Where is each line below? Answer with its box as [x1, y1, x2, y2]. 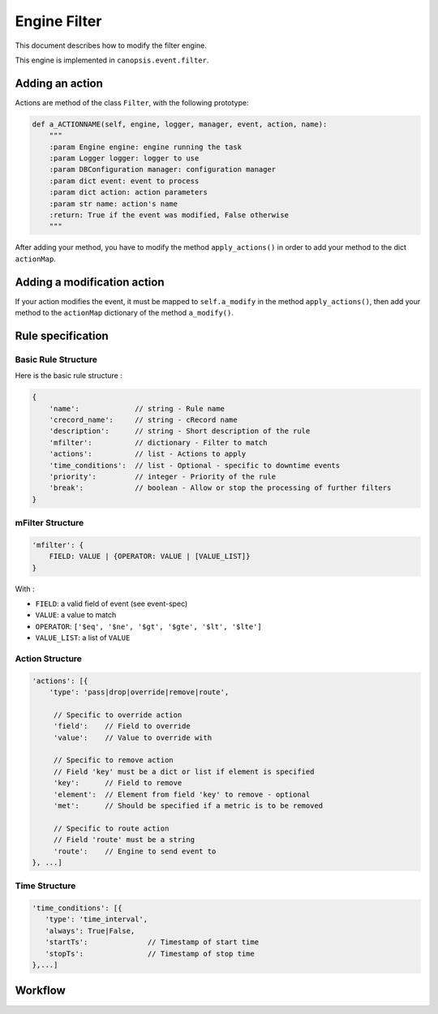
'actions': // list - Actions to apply [49, 449, 247, 458]
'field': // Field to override [53, 722, 191, 731]
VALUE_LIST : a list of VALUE [35, 633, 131, 642]
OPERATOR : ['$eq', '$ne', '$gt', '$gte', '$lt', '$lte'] [35, 621, 263, 631]
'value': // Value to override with [53, 733, 213, 742]
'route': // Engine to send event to [53, 846, 217, 856]
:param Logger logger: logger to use [49, 154, 200, 162]
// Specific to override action [53, 710, 182, 720]
